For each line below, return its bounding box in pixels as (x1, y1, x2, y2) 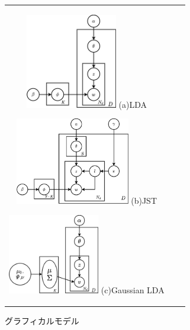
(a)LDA (118, 98, 147, 110)
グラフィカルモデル (5, 314, 79, 326)
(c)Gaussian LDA (101, 283, 165, 296)
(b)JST (131, 194, 157, 206)
